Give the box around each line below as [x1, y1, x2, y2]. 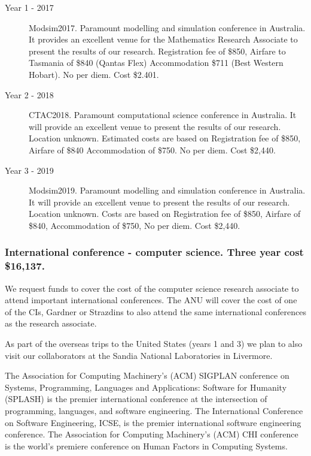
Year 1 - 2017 [5, 1, 54, 13]
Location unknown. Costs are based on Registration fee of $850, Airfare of [29, 207, 301, 220]
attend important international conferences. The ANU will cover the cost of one [5, 294, 297, 306]
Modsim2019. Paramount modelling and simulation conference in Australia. [29, 184, 306, 197]
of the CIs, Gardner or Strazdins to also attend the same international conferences [5, 305, 306, 318]
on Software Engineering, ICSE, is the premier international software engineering [5, 416, 301, 428]
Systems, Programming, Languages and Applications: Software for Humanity [5, 380, 287, 393]
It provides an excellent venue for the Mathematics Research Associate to [29, 33, 298, 46]
